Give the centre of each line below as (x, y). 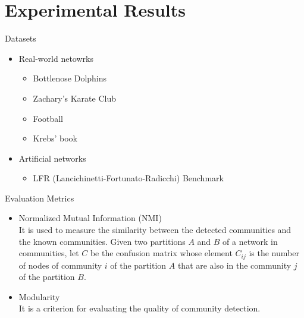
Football (48, 118)
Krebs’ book (55, 138)
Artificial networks (52, 158)
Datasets (21, 38)
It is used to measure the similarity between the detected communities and (155, 230)
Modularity (39, 296)
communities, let (49, 253)
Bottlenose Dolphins (70, 78)
